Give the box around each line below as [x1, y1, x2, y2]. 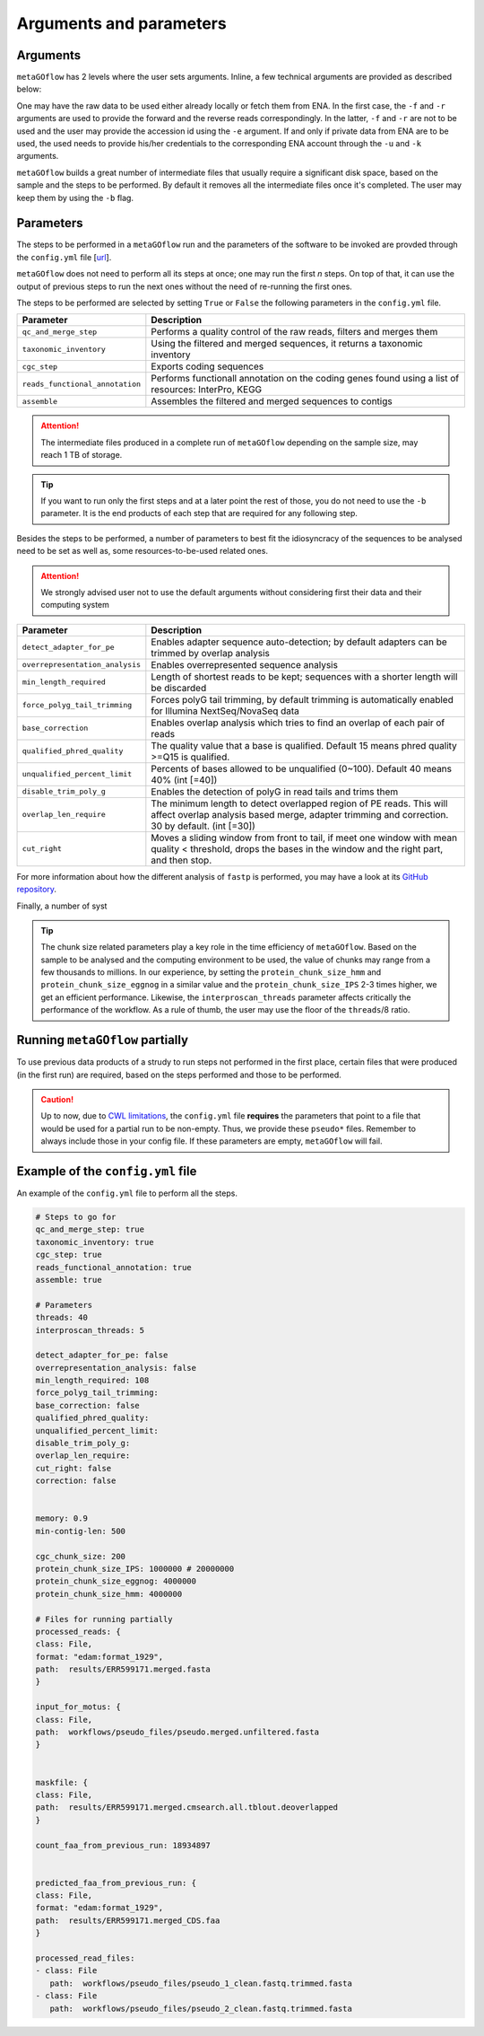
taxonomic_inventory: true [35, 1237, 154, 1247]
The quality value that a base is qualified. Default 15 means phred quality [151, 739, 457, 751]
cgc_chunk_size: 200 [35, 1551, 125, 1561]
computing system [40, 600, 109, 610]
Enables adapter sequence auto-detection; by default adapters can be [151, 636, 447, 648]
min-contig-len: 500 [35, 1526, 125, 1536]
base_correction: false [35, 1400, 141, 1410]
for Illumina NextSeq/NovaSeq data [151, 705, 300, 717]
